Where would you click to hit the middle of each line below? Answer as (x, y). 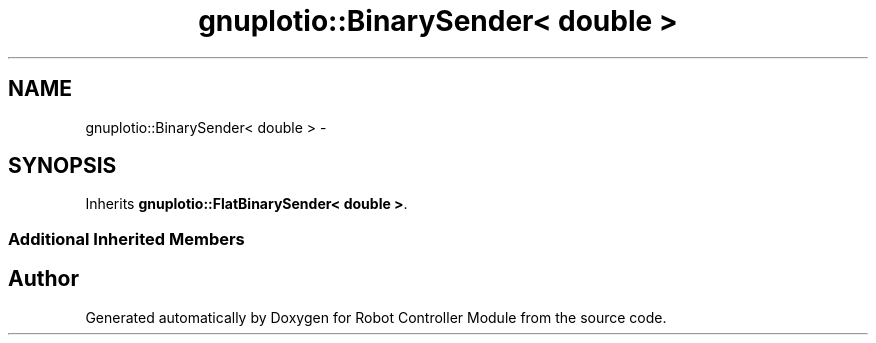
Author (43, 279)
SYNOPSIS (62, 166)
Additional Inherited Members (126, 238)
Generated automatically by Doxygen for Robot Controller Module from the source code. (376, 317)
